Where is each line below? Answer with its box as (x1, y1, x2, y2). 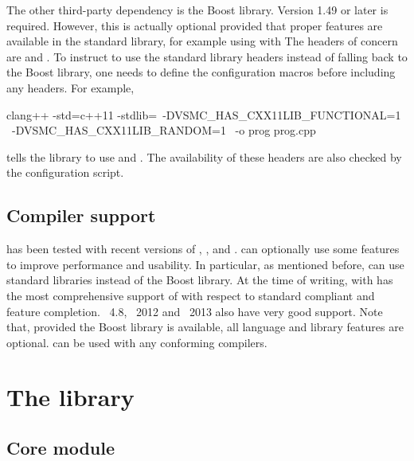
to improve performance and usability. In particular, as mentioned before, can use (6, 256, 404, 272)
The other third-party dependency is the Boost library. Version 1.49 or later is (6, 2, 389, 18)
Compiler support (6, 203, 156, 228)
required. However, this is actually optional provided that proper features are (6, 17, 383, 33)
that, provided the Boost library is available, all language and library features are (6, 318, 404, 335)
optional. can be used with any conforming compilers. (6, 334, 268, 350)
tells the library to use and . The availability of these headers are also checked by (6, 148, 402, 165)
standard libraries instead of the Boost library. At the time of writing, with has (6, 272, 393, 288)
